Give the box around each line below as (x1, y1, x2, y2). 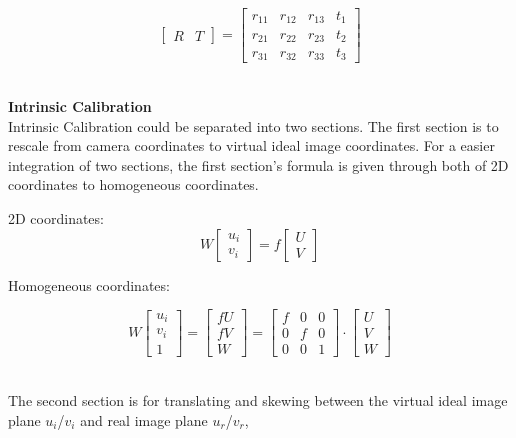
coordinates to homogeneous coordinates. (8, 174, 259, 195)
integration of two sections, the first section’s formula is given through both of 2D (8, 154, 509, 175)
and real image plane (80, 409, 208, 430)
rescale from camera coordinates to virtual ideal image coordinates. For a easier (8, 135, 495, 156)
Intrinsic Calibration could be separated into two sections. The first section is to (8, 115, 499, 136)
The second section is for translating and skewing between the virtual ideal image (8, 389, 508, 410)
